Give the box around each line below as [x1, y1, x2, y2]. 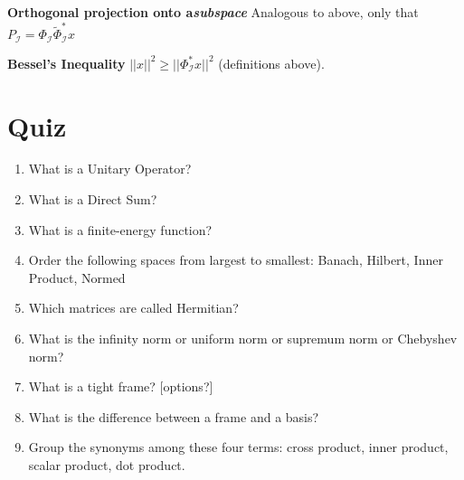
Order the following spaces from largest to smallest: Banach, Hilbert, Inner [28, 250, 443, 269]
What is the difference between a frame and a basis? [28, 407, 319, 426]
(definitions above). [218, 53, 325, 72]
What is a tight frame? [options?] [28, 377, 213, 396]
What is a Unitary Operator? [28, 159, 192, 178]
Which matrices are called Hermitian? [28, 298, 239, 317]
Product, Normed [28, 268, 126, 287]
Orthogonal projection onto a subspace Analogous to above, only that [7, 3, 419, 21]
